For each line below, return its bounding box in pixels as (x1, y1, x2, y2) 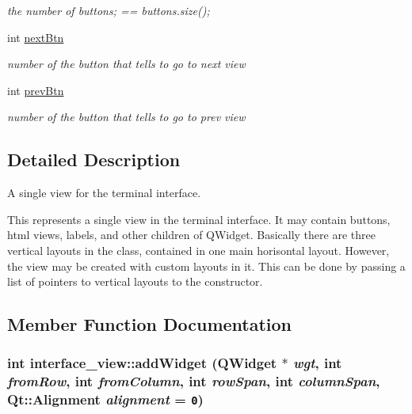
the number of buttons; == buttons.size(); (7, 2, 210, 18)
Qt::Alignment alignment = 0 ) (7, 389, 204, 409)
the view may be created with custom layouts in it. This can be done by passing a (7, 257, 406, 274)
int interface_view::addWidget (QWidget (7, 353, 277, 373)
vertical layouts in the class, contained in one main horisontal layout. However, (7, 241, 390, 258)
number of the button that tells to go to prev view (7, 108, 246, 125)
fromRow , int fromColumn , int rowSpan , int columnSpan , (7, 371, 380, 391)
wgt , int (292, 353, 342, 373)
